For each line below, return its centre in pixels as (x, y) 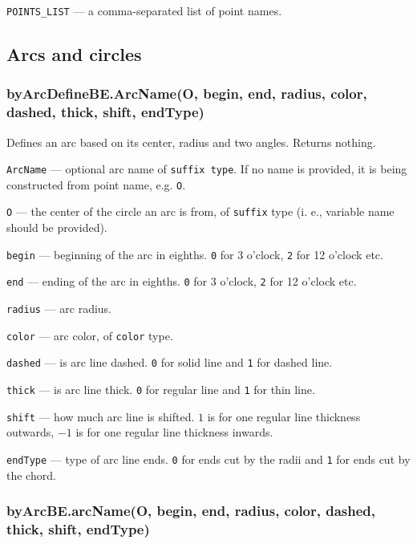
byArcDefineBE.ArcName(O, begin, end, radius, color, (187, 93)
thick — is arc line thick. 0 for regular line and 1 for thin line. (161, 390)
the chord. (31, 475)
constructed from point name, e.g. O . (96, 184)
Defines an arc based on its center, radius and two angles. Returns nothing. (191, 142)
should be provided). (57, 227)
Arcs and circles (74, 54)
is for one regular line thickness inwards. (174, 432)
